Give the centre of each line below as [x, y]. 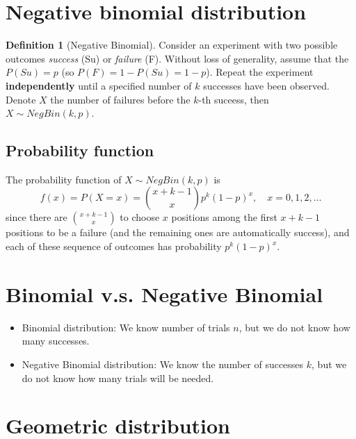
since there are [37, 217]
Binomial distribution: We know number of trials [126, 327]
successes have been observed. [266, 85]
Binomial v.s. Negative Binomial [164, 293]
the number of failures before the [120, 99]
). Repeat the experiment [260, 72]
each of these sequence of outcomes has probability [114, 246]
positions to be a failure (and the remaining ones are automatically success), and [178, 232]
